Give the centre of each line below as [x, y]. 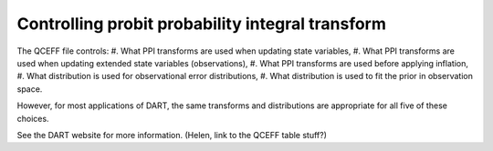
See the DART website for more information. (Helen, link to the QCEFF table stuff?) [172, 135]
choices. [33, 118]
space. [30, 89]
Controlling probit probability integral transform [202, 24]
